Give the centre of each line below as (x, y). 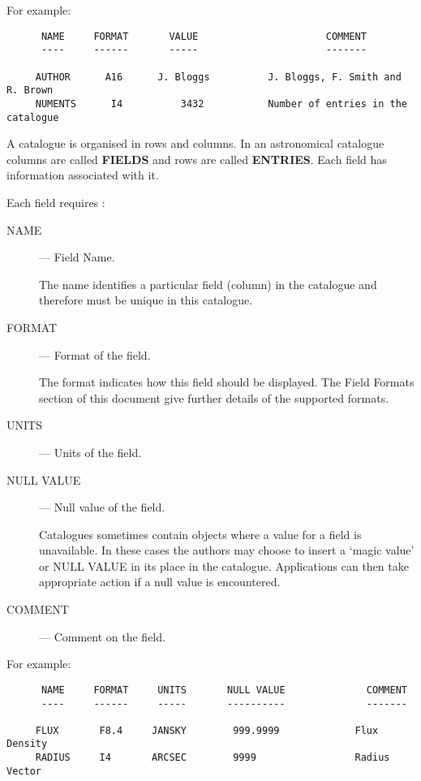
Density (27, 744)
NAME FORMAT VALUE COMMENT (204, 36)
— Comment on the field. (102, 636)
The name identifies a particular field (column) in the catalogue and (208, 284)
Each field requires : (56, 202)
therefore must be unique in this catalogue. (146, 300)
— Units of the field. (90, 452)
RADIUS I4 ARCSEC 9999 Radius (213, 758)
